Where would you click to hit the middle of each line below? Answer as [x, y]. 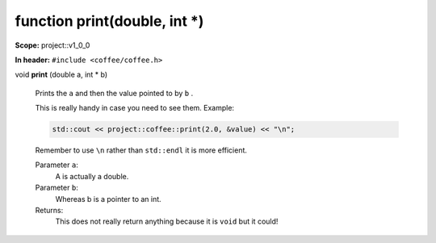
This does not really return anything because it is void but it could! [167, 221]
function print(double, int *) [109, 21]
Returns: [49, 211]
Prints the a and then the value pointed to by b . [114, 93]
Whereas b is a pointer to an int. [108, 199]
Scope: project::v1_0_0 [52, 45]
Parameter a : [57, 165]
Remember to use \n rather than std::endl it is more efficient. [141, 150]
